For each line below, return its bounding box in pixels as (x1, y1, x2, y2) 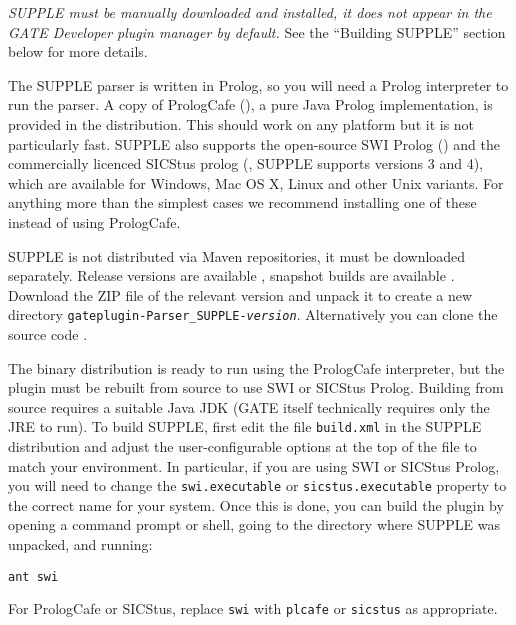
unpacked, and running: (8, 534, 153, 555)
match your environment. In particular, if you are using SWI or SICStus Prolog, (8, 455, 500, 476)
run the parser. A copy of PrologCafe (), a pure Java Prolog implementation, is (8, 94, 493, 115)
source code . (8, 323, 88, 344)
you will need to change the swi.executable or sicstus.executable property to (8, 475, 507, 496)
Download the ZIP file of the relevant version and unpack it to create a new (8, 284, 473, 305)
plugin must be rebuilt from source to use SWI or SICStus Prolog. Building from (8, 377, 504, 398)
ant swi (8, 569, 59, 584)
